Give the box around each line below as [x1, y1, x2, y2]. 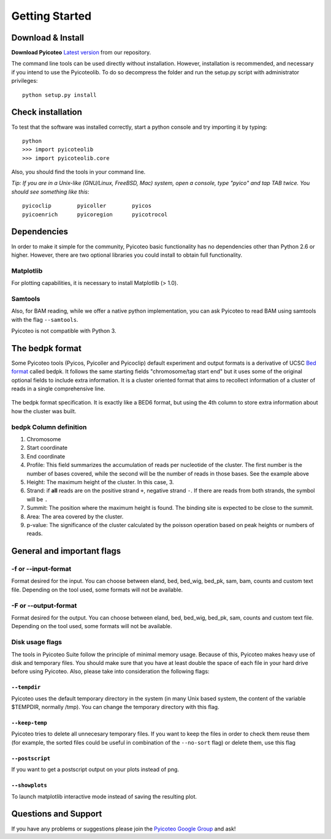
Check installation [11, 107, 83, 118]
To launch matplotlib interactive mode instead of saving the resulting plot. [11, 792, 197, 800]
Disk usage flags [11, 638, 63, 647]
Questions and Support [11, 809, 102, 819]
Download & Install [11, 32, 85, 43]
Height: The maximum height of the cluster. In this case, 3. [26, 478, 174, 485]
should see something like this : [11, 188, 89, 196]
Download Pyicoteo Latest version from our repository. [11, 49, 151, 56]
